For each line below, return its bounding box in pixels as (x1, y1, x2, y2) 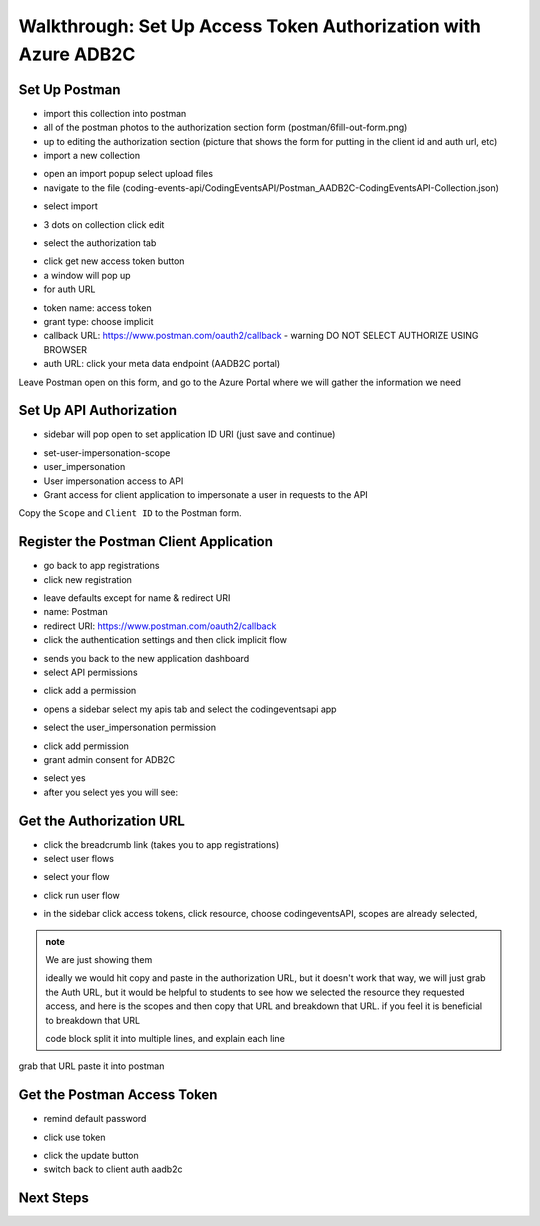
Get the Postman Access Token (18, 1086, 218, 1104)
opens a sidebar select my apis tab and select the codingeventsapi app (43, 703, 337, 715)
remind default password (43, 1113, 147, 1125)
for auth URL (43, 283, 96, 295)
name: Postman (43, 606, 109, 618)
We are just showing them (45, 953, 153, 965)
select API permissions (43, 666, 139, 678)
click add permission (43, 740, 130, 752)
